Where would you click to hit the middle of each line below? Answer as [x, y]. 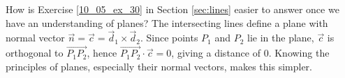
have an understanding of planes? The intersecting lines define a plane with [167, 22]
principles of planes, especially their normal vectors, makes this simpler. [159, 66]
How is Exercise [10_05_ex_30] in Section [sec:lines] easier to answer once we [172, 9]
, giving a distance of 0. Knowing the [250, 53]
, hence [102, 53]
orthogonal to [35, 53]
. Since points [169, 38]
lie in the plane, [281, 38]
